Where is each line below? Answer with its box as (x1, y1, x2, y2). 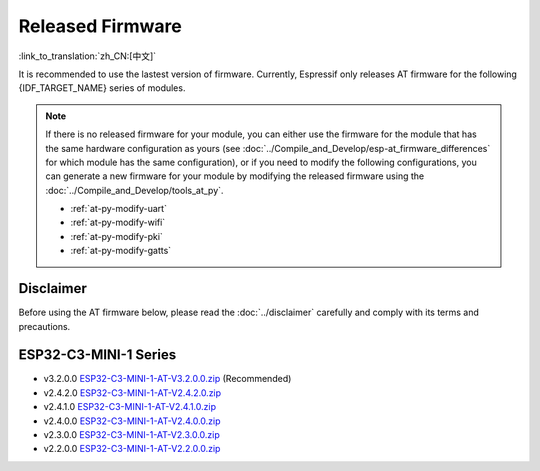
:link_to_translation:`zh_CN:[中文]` (18, 50, 157, 62)
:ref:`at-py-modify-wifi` (70, 216, 166, 229)
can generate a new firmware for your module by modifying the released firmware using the (45, 170, 425, 182)
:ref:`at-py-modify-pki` (70, 230, 164, 242)
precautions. (18, 320, 71, 332)
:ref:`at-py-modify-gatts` (70, 245, 172, 257)
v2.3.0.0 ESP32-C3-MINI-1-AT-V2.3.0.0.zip (43, 429, 220, 440)
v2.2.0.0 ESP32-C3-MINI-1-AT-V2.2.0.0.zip (43, 443, 221, 455)
